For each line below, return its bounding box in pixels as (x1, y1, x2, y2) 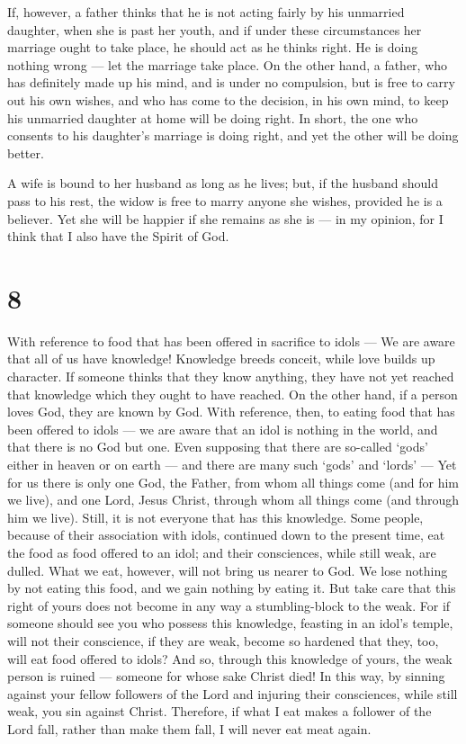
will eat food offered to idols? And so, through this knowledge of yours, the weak (7, 649, 453, 668)
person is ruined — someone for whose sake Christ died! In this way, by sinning (7, 667, 445, 686)
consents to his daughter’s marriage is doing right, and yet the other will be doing (7, 126, 459, 145)
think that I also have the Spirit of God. (7, 227, 229, 246)
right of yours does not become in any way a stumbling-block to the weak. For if (7, 596, 451, 614)
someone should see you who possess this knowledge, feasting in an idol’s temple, (7, 614, 453, 632)
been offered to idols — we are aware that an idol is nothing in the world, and (7, 419, 438, 438)
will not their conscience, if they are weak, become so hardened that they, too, (7, 631, 439, 650)
